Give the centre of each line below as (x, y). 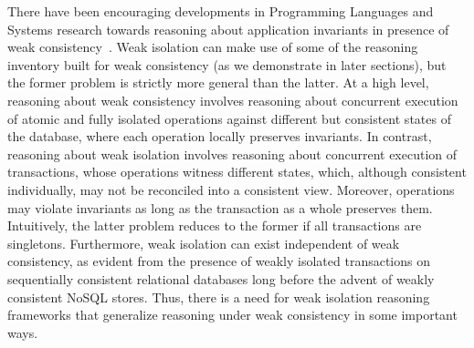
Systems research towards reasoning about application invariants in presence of (228, 29)
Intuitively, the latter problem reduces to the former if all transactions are (215, 225)
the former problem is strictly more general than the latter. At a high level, (218, 82)
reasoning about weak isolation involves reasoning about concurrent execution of (232, 154)
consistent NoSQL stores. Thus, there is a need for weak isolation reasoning (219, 297)
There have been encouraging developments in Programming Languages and (221, 11)
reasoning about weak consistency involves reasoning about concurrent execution (233, 100)
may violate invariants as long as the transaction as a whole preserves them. (220, 207)
